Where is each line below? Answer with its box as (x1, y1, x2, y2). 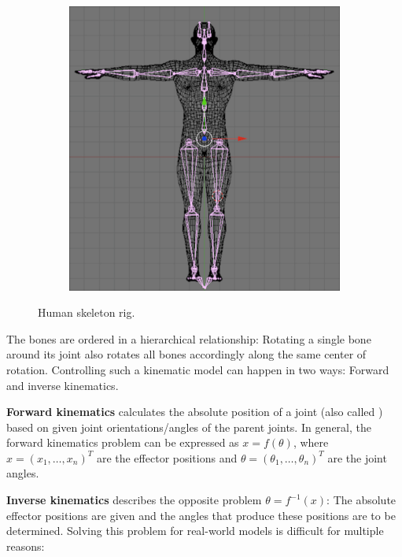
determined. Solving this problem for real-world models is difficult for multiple (6, 522, 384, 539)
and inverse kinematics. (6, 377, 119, 393)
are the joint (327, 449, 387, 466)
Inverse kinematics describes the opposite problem (6, 492, 262, 508)
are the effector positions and (96, 449, 238, 466)
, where (293, 434, 329, 451)
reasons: (6, 537, 45, 554)
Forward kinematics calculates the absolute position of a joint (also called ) (6, 403, 383, 420)
